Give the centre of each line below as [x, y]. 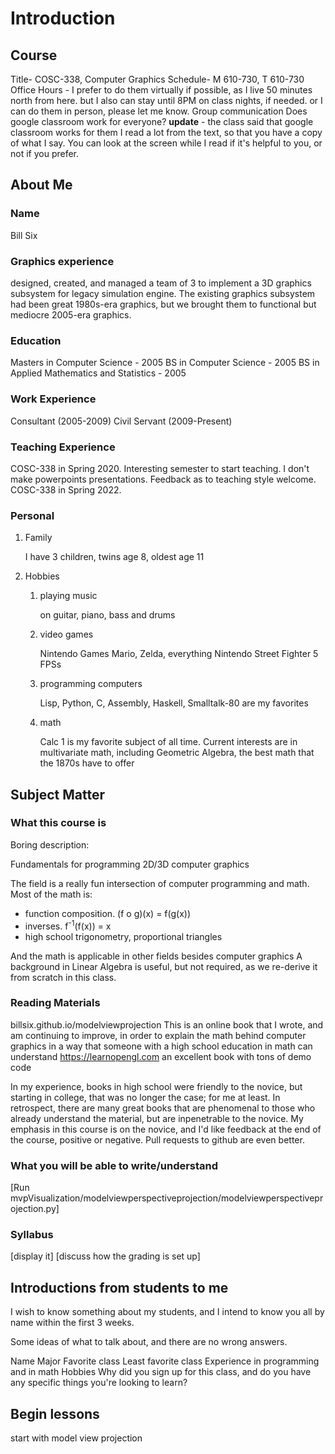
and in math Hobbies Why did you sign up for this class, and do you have [161, 1372]
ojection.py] [35, 1209]
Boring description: [50, 844]
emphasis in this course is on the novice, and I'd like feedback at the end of [166, 1129]
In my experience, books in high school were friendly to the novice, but [156, 1086]
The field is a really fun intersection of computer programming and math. [160, 883]
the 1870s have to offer [87, 763]
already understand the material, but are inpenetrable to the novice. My [157, 1118]
